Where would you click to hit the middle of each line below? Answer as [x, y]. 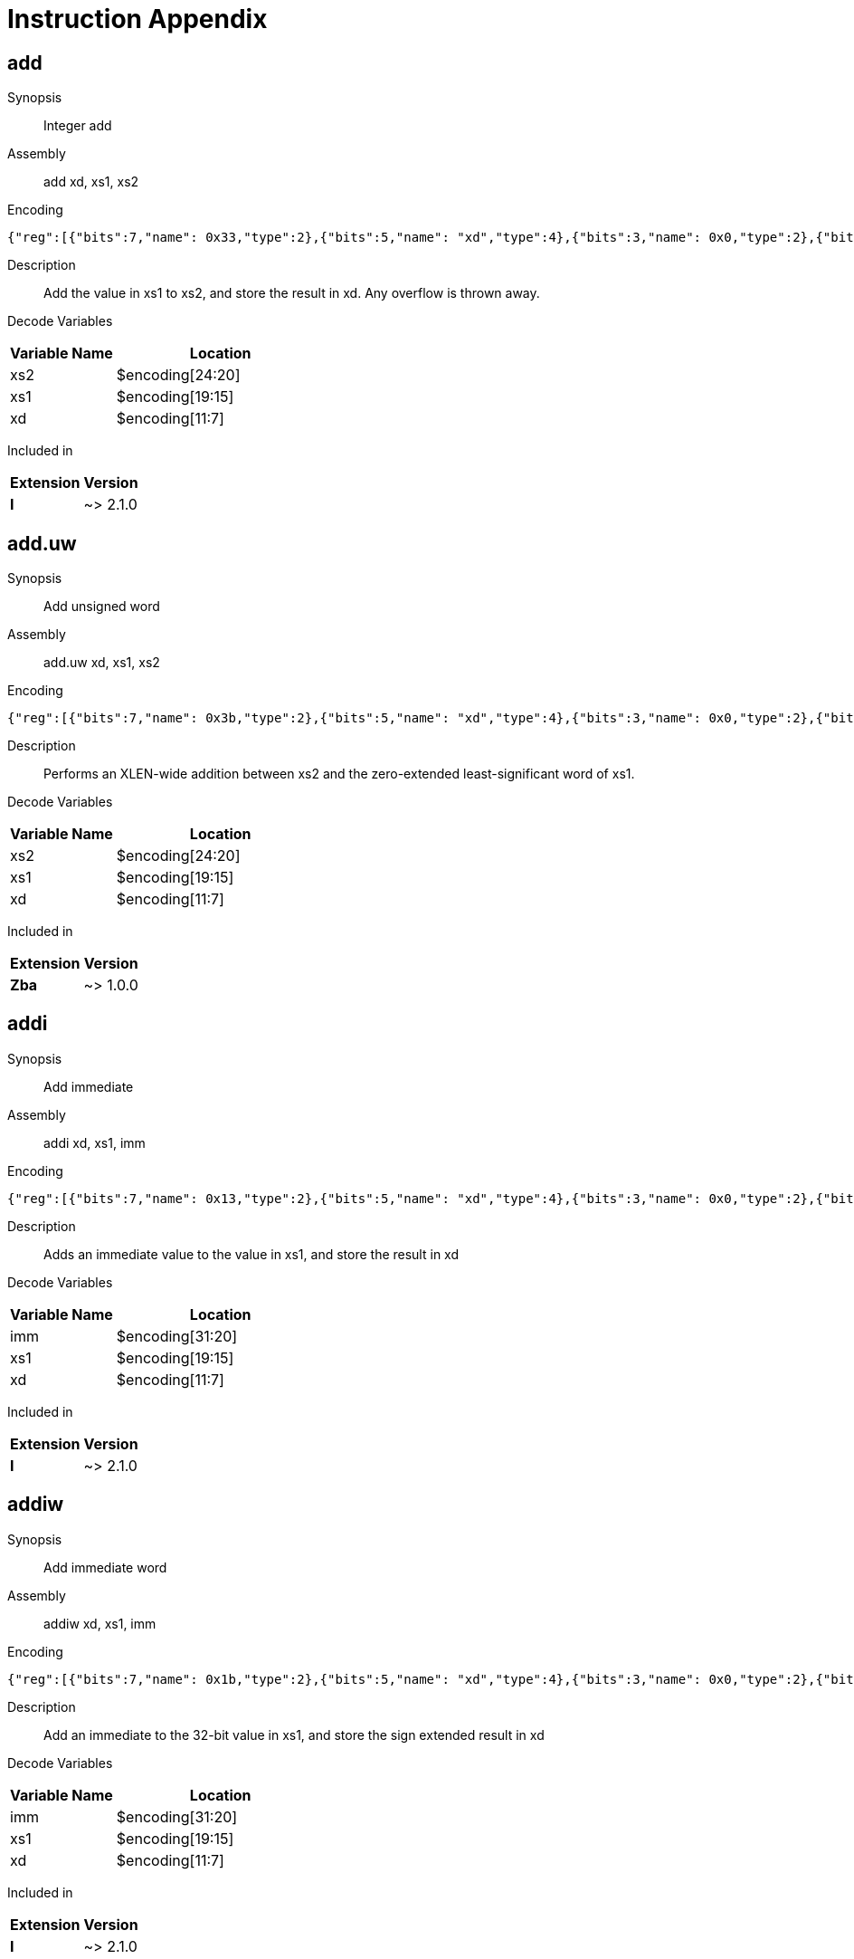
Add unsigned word [102, 607]
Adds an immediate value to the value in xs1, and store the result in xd [251, 1254]
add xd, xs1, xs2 [91, 182]
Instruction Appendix [138, 19]
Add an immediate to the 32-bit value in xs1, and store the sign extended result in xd [294, 1734]
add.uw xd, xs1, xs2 [102, 663]
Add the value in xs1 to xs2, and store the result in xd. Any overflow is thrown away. [292, 293]
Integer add [78, 126]
